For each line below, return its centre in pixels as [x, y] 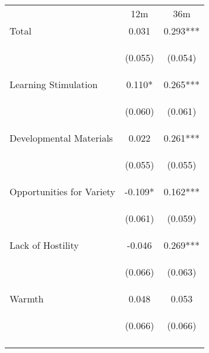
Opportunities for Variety [63, 191]
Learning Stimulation [54, 84]
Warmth [27, 299]
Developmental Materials [61, 138]
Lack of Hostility [44, 245]
